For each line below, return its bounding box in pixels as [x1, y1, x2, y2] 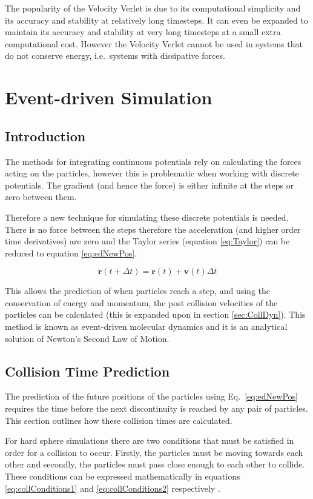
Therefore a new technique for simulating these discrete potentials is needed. [5, 210, 289, 223]
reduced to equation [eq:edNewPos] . [5, 246, 137, 259]
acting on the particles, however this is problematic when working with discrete [5, 167, 299, 179]
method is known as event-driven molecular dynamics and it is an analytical [5, 320, 288, 333]
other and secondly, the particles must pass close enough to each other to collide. [5, 458, 305, 471]
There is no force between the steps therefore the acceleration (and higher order [5, 223, 301, 235]
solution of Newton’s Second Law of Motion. [5, 332, 170, 344]
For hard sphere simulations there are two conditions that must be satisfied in [5, 434, 294, 447]
